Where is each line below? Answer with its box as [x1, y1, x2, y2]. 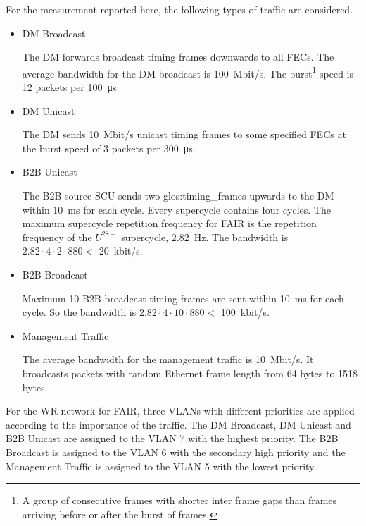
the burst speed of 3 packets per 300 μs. [22, 140, 196, 155]
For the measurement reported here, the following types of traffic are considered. [6, 2, 353, 16]
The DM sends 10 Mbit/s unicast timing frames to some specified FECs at [22, 127, 346, 142]
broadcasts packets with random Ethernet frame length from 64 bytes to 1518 [22, 365, 358, 380]
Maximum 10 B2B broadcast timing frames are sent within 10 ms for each [22, 290, 344, 305]
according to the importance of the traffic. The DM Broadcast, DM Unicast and [6, 417, 351, 432]
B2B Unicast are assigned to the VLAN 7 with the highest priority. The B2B [6, 431, 339, 446]
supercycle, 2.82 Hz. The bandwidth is [121, 229, 289, 244]
